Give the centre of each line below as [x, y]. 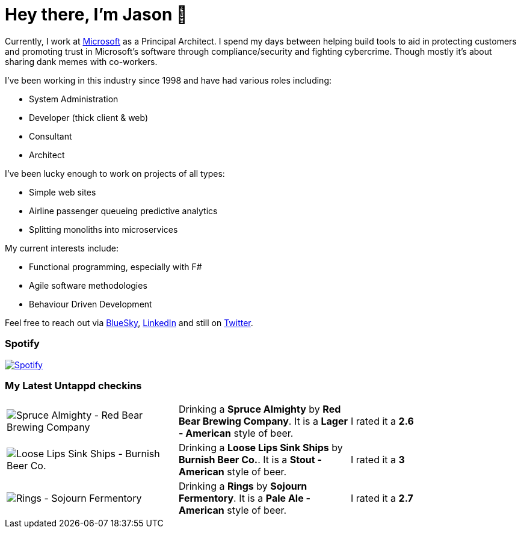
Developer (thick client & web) [89, 117]
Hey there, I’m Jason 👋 [96, 14]
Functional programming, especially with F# [116, 266]
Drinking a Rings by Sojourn [243, 486]
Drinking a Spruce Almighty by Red [260, 409]
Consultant [51, 136]
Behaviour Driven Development [91, 304]
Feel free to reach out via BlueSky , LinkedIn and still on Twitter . [129, 322]
